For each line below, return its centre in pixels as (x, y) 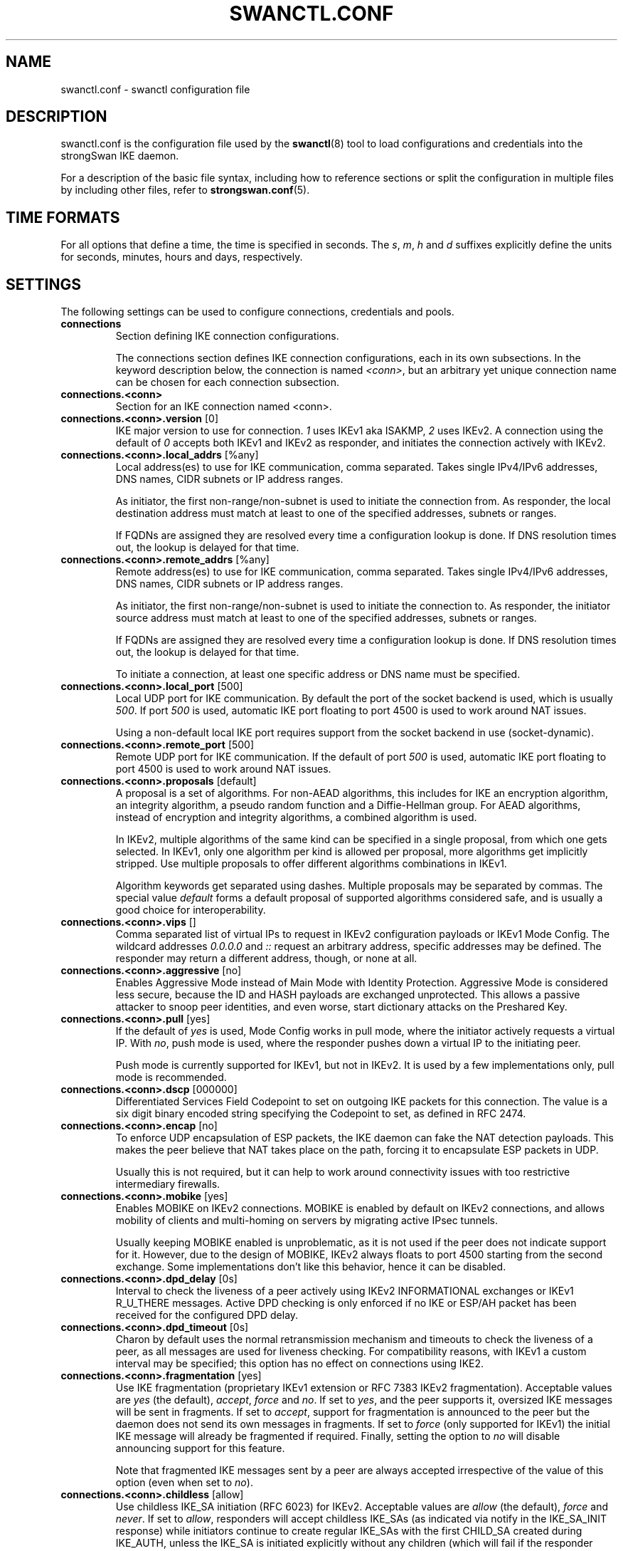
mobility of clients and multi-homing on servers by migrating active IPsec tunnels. (307, 1221)
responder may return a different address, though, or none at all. (266, 959)
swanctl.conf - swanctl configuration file (155, 89)
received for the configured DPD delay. (207, 1315)
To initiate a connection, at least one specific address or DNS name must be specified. (318, 674)
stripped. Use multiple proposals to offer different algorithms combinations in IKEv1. (311, 864)
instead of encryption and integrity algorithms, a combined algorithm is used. (296, 818)
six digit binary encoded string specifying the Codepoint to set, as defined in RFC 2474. (321, 1114)
